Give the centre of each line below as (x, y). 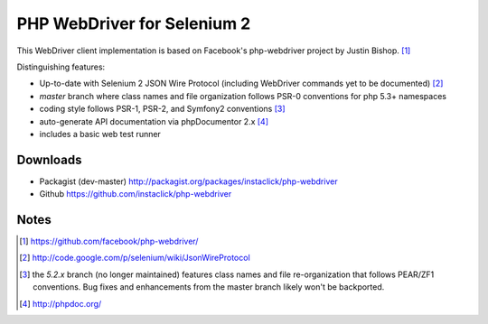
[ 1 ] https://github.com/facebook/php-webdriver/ (109, 241)
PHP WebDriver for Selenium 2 (134, 23)
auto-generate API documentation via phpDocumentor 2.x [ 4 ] (154, 121)
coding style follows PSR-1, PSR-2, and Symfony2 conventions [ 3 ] (162, 109)
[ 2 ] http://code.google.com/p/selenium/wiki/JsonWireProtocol (135, 258)
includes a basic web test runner (100, 134)
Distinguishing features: (61, 67)
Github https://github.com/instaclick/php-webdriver (136, 194)
